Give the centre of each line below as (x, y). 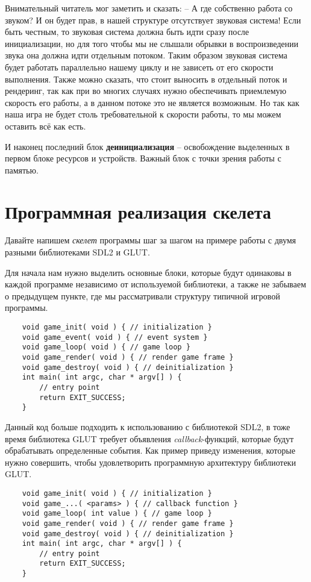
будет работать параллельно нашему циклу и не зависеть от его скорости (139, 67)
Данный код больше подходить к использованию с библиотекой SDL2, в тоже (148, 426)
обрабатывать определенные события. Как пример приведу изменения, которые (150, 450)
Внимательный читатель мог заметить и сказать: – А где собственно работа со (149, 8)
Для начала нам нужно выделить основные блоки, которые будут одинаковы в (148, 272)
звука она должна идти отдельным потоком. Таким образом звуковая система (146, 55)
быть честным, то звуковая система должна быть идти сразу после (127, 32)
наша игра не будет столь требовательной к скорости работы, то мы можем (143, 114)
